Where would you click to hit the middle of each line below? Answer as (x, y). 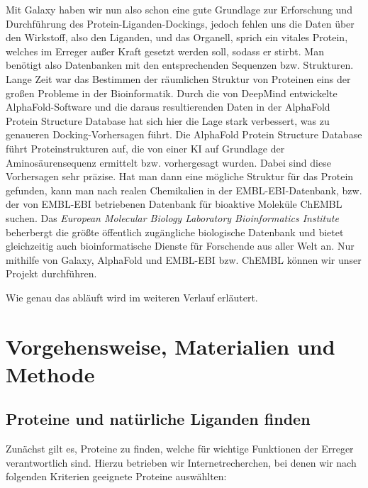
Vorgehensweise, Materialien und (171, 346)
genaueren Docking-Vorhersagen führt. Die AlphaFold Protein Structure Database (184, 134)
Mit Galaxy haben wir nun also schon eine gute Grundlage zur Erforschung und (179, 9)
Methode (50, 373)
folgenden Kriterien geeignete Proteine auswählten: (116, 476)
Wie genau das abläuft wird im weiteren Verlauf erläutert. (132, 297)
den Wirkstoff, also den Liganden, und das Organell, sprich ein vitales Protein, (177, 37)
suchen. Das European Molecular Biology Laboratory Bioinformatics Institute (172, 217)
